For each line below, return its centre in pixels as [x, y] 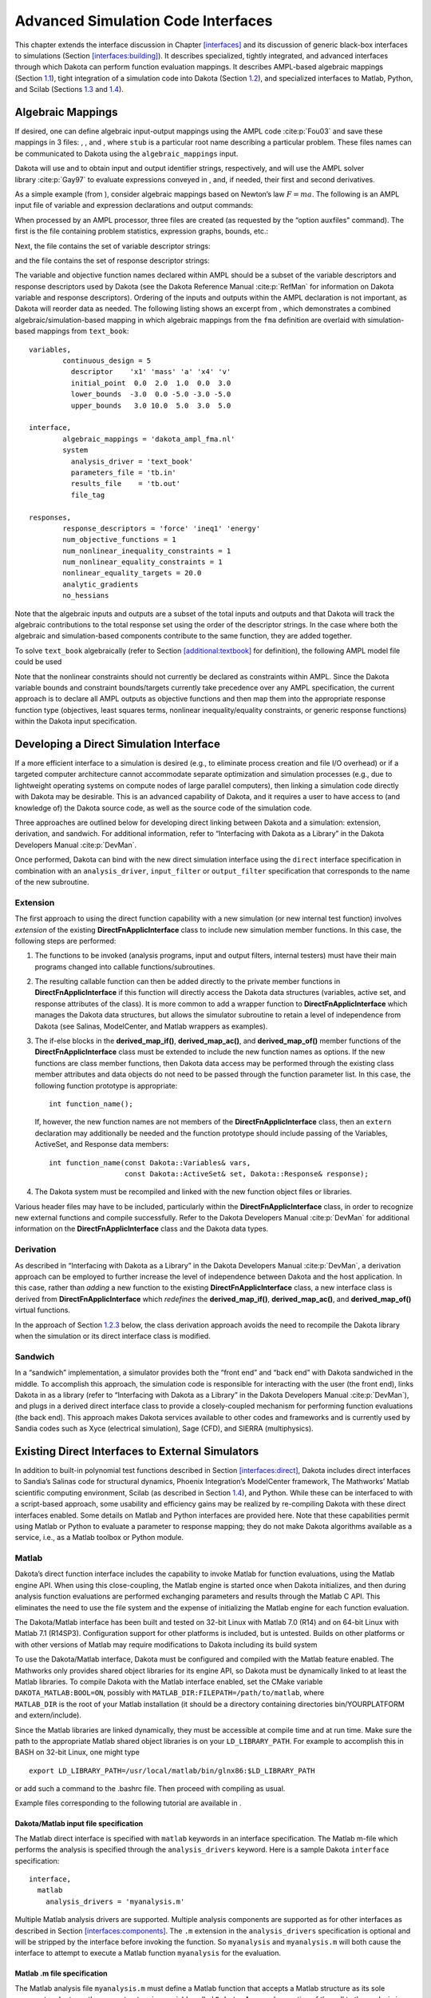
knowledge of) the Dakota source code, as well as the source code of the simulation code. [163, 808]
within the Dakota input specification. [76, 721]
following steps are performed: [65, 941]
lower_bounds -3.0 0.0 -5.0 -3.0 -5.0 [151, 394]
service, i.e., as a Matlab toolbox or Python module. [99, 1538]
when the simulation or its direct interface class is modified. [113, 1335]
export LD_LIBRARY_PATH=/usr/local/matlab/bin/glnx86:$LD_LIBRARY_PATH [172, 1771]
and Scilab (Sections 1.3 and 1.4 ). [69, 90]
